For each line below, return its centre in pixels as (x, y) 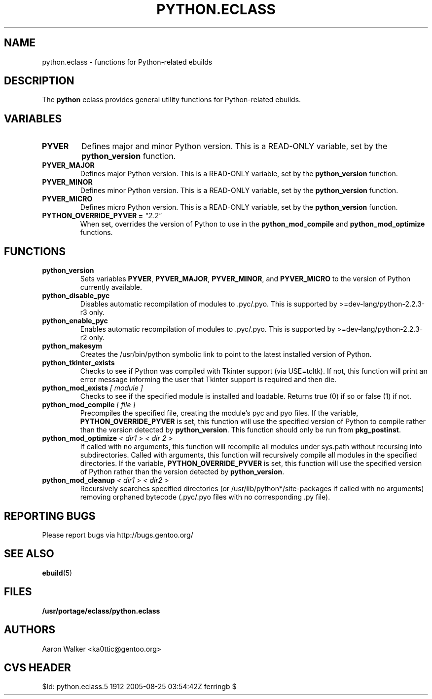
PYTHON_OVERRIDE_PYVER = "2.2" (102, 216)
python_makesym (72, 346)
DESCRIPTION (39, 81)
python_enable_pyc (75, 321)
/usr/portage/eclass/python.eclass (101, 611)
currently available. (111, 287)
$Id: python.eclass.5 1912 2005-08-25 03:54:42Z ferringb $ (139, 687)
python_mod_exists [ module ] (92, 388)
